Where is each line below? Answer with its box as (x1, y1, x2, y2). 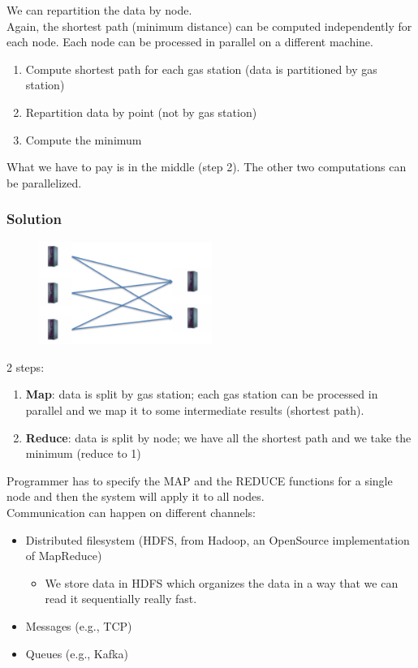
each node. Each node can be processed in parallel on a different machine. (6, 33, 373, 50)
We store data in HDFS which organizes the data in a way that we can (45, 574, 399, 591)
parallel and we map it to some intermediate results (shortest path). (25, 402, 364, 418)
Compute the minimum (25, 131, 142, 148)
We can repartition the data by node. (6, 2, 192, 18)
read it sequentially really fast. (45, 590, 197, 607)
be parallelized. (6, 174, 82, 191)
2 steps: (6, 358, 45, 375)
